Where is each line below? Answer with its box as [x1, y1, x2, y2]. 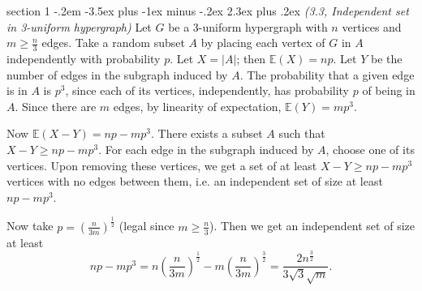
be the [371, 50, 403, 67]
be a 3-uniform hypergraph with [168, 18, 328, 35]
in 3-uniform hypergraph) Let [6, 18, 152, 35]
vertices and [342, 18, 402, 35]
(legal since [118, 217, 174, 234]
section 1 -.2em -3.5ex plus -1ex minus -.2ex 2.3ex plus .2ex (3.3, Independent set [6, 2, 409, 19]
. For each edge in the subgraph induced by [98, 140, 314, 157]
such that [278, 125, 325, 142]
